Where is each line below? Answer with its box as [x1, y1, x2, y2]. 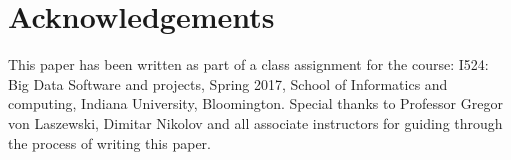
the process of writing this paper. [8, 132, 211, 153]
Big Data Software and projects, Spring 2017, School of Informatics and [8, 73, 448, 94]
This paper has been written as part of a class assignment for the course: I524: [8, 54, 489, 75]
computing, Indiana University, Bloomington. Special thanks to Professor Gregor [8, 93, 503, 114]
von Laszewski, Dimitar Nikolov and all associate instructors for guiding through [8, 112, 503, 133]
